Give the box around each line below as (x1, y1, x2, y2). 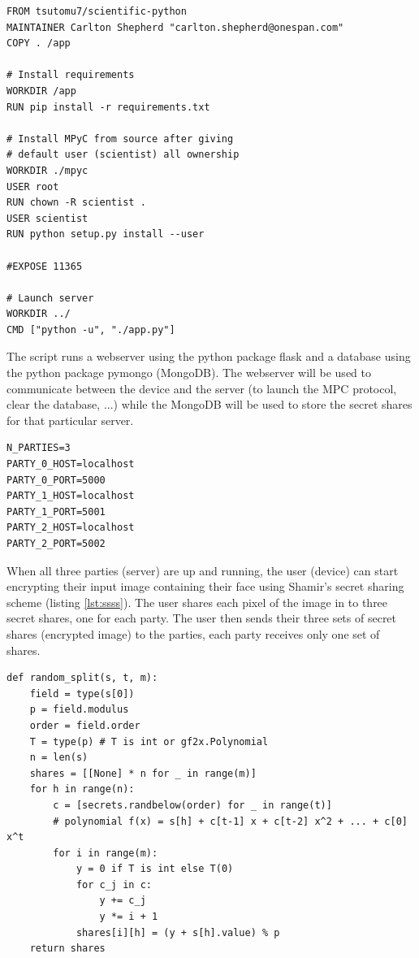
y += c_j (99, 895, 146, 907)
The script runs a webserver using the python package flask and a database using (6, 348, 411, 365)
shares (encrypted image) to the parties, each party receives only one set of (6, 625, 380, 642)
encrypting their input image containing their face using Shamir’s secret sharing (6, 578, 404, 595)
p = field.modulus (29, 704, 129, 716)
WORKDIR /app (6, 85, 76, 97)
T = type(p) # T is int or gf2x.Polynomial (29, 735, 269, 748)
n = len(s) (29, 752, 89, 764)
